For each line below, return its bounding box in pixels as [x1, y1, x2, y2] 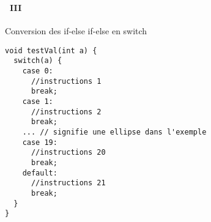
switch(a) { [13, 56, 62, 65]
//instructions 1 [31, 76, 102, 86]
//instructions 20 [31, 148, 106, 157]
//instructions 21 [31, 179, 106, 188]
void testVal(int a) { [5, 46, 97, 55]
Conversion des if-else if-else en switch [5, 24, 147, 37]
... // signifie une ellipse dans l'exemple [22, 127, 207, 136]
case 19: [22, 138, 57, 147]
